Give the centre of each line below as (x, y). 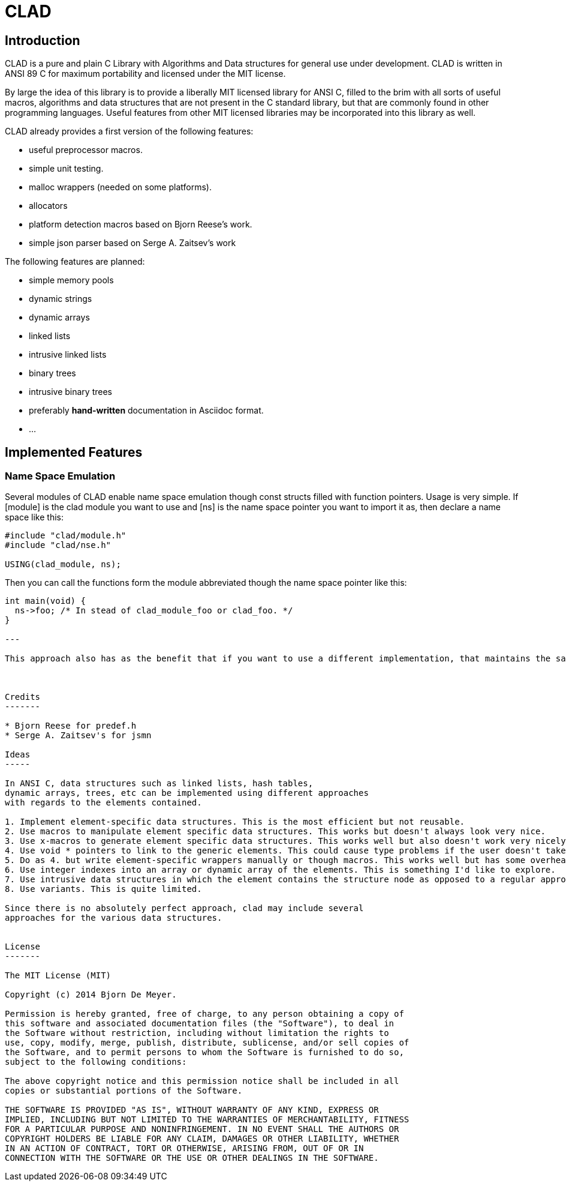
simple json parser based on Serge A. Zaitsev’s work (133, 243)
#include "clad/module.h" (66, 536)
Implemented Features (74, 452)
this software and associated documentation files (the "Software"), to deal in (200, 1024)
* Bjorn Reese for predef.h (71, 726)
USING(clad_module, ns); (63, 564)
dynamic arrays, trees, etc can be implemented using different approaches (187, 793)
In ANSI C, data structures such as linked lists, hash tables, (159, 784)
